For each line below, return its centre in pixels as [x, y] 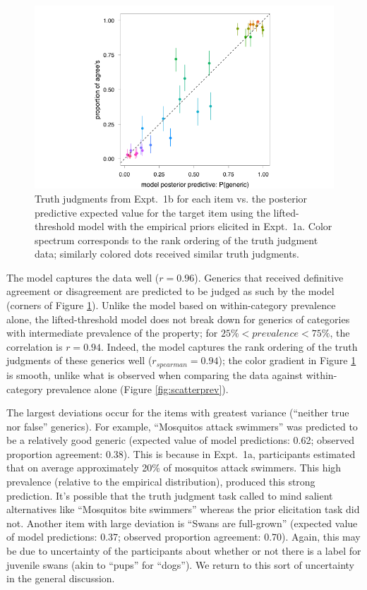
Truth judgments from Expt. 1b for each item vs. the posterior [171, 198]
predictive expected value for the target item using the [152, 212]
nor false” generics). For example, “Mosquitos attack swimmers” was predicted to [182, 426]
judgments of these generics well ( [79, 360]
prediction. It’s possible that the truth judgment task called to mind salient [170, 495]
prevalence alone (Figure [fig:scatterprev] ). [137, 389]
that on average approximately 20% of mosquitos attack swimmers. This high [174, 468]
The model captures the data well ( [83, 277]
